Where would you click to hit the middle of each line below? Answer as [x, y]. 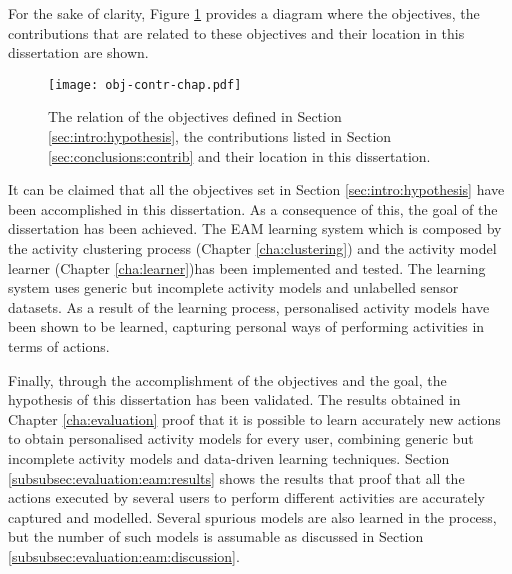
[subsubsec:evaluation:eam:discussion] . [124, 555]
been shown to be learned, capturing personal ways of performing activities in [246, 326]
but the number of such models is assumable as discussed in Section [216, 536]
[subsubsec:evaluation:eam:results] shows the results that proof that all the [236, 477]
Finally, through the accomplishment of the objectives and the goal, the [227, 379]
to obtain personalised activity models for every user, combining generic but [241, 438]
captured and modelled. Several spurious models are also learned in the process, [252, 516]
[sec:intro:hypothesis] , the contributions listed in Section [220, 136]
